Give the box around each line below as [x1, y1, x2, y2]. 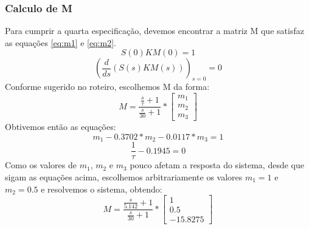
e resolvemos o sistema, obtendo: [41, 182, 162, 195]
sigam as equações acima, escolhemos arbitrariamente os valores [5, 170, 243, 183]
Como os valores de [5, 159, 77, 171]
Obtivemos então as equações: [5, 120, 116, 133]
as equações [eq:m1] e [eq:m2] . [5, 36, 116, 49]
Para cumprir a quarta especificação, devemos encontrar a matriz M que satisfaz [5, 24, 304, 37]
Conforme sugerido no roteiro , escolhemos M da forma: [5, 80, 210, 93]
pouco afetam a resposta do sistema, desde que [130, 159, 304, 171]
